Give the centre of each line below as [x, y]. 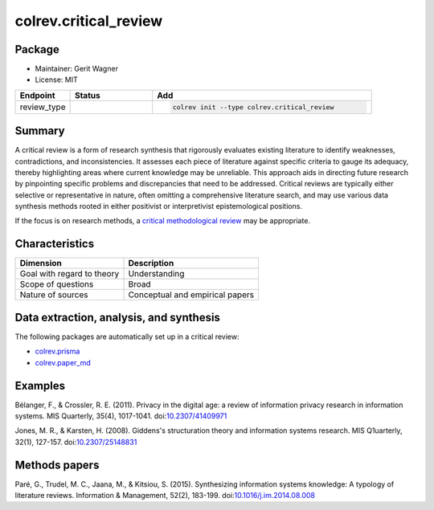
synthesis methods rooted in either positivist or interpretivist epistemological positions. [159, 206]
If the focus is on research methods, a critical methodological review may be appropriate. [163, 221]
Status [87, 95]
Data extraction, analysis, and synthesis [118, 317]
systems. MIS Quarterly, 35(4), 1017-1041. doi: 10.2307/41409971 [121, 416]
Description [151, 263]
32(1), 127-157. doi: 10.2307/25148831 [76, 442]
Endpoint [37, 95]
